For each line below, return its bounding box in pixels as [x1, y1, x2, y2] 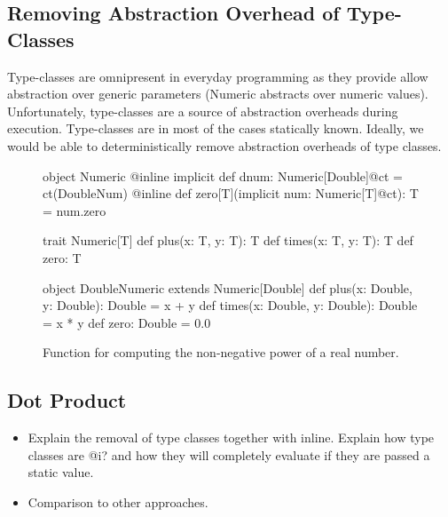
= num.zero [43, 201, 106, 219]
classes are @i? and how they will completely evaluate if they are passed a [28, 445, 430, 464]
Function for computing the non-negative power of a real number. [43, 343, 399, 362]
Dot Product [7, 386, 127, 414]
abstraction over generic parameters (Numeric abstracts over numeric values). [7, 84, 428, 103]
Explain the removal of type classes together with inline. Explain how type [28, 428, 435, 447]
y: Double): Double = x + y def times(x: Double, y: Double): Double [43, 296, 418, 314]
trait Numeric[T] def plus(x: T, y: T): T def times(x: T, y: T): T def [43, 231, 413, 250]
